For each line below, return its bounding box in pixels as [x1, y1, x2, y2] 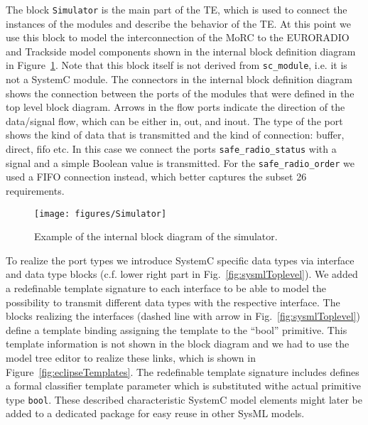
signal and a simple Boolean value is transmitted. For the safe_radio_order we [6, 155, 355, 170]
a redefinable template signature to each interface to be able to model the [6, 281, 326, 295]
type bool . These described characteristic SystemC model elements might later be [6, 392, 362, 407]
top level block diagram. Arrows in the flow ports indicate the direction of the [6, 99, 345, 114]
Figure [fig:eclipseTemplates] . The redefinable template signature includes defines [6, 364, 359, 379]
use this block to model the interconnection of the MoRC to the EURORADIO [6, 30, 350, 45]
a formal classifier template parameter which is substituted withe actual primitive [6, 378, 361, 393]
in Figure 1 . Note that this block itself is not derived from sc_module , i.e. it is [6, 58, 347, 72]
